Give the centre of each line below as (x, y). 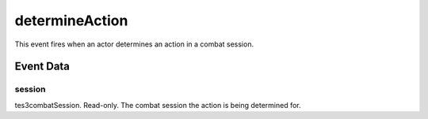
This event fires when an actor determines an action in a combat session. (134, 44)
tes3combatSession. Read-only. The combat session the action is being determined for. (158, 105)
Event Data (42, 67)
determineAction (71, 20)
